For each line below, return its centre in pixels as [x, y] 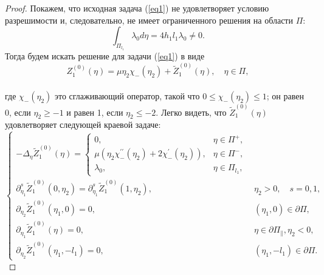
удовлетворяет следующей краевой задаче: [83, 124]
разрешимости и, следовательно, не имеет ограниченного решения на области [149, 20]
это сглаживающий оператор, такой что [127, 95]
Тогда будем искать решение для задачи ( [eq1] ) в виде [105, 56]
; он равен [285, 95]
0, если [18, 112]
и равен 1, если [95, 112]
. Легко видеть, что [191, 112]
